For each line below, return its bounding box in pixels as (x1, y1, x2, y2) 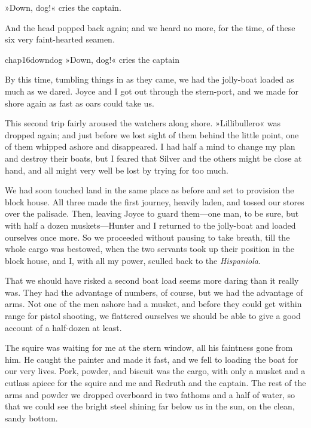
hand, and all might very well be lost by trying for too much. (5, 163, 228, 176)
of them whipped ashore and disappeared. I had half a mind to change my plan (5, 140, 295, 153)
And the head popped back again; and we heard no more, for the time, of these (5, 21, 295, 34)
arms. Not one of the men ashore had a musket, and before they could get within (5, 298, 302, 310)
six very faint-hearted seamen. (5, 33, 115, 45)
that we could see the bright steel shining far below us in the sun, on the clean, (5, 400, 295, 412)
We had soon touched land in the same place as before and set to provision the (5, 184, 294, 196)
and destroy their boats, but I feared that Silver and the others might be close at (5, 151, 302, 164)
